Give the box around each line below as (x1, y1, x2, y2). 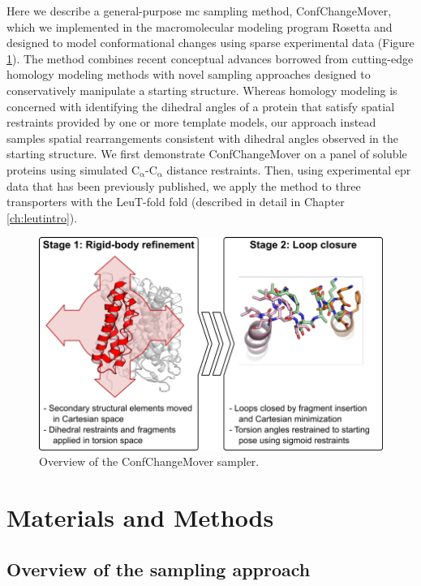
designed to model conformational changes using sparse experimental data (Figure (6, 34, 415, 51)
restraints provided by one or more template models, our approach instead (6, 114, 376, 131)
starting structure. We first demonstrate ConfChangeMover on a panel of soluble (6, 145, 407, 162)
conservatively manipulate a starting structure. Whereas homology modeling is (6, 81, 397, 98)
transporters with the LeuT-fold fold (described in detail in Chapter (6, 193, 345, 210)
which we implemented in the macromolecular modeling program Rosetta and (6, 18, 393, 35)
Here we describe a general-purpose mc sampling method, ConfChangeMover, (6, 2, 392, 19)
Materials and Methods (6, 501, 274, 534)
